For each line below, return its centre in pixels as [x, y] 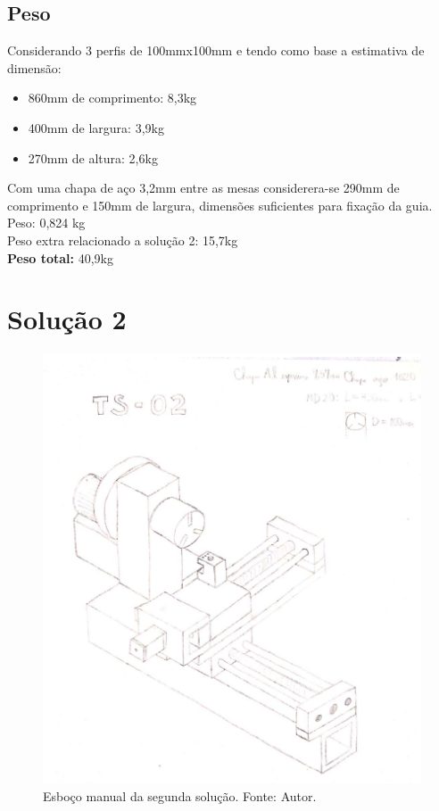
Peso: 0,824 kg [46, 223]
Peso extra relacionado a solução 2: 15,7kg [123, 240]
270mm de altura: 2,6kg [93, 157]
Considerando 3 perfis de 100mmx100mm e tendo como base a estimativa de [216, 50]
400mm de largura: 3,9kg [96, 127]
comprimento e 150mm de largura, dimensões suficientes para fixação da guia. [220, 205]
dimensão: [34, 67]
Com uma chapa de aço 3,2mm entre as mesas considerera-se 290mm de [203, 188]
